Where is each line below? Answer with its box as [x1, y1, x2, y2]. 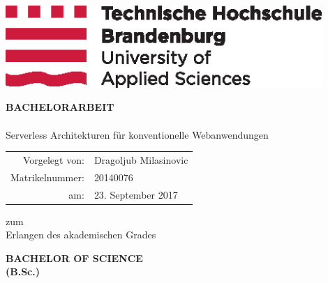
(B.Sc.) [6, 264, 40, 279]
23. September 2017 [94, 187, 178, 201]
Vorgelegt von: [22, 152, 84, 167]
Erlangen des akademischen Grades [6, 227, 156, 242]
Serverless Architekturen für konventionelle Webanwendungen [6, 127, 269, 141]
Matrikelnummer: [10, 169, 84, 184]
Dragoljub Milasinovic [94, 152, 188, 167]
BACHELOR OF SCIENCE [6, 250, 143, 265]
